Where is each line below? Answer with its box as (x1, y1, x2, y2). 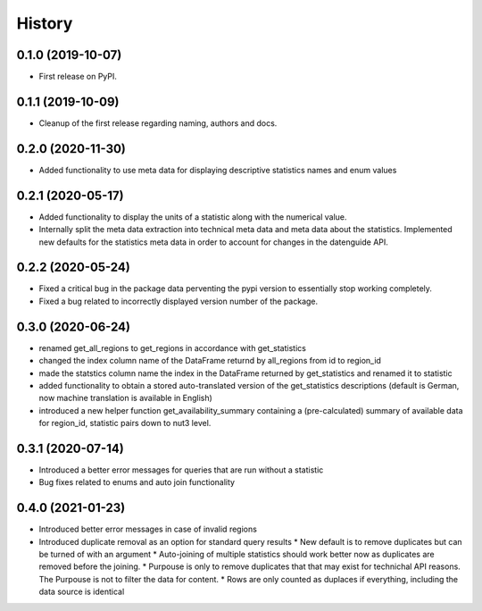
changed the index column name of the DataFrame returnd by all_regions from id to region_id (38, 356, 381, 366)
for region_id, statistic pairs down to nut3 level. (38, 418, 212, 429)
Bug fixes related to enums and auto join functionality (38, 477, 236, 488)
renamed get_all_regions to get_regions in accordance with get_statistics (38, 342, 307, 353)
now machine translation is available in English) (38, 393, 213, 404)
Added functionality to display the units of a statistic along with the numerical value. (38, 211, 347, 222)
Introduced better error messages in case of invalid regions (38, 523, 258, 535)
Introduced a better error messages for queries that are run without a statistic (38, 465, 324, 475)
